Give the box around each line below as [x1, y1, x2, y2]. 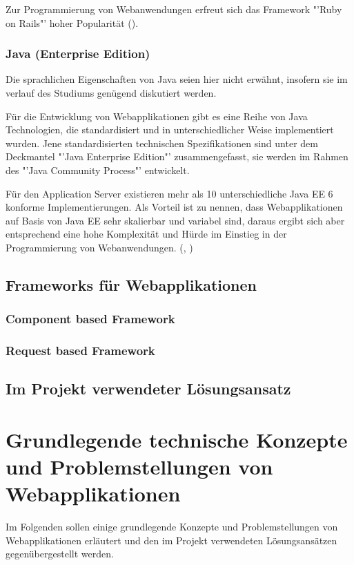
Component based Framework [6, 310, 175, 327]
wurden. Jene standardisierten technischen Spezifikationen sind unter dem [6, 135, 318, 150]
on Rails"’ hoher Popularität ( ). [6, 15, 139, 30]
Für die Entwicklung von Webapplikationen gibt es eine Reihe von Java [6, 108, 308, 123]
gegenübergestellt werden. [6, 546, 114, 561]
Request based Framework [6, 342, 155, 359]
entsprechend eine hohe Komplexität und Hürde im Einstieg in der [6, 227, 287, 241]
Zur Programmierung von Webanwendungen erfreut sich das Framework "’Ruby [6, 2, 342, 16]
